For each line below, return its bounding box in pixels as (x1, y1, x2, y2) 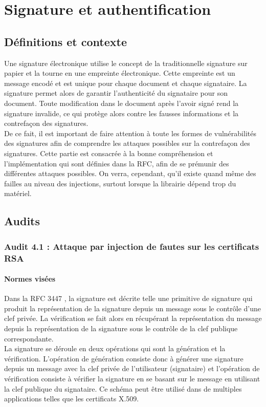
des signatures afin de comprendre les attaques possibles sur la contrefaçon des (4, 138, 250, 148)
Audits (4, 213, 40, 229)
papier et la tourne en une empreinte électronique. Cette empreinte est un (4, 68, 235, 78)
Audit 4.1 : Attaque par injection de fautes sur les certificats (4, 240, 259, 252)
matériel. (4, 188, 32, 199)
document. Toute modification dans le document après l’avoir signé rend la (4, 97, 239, 108)
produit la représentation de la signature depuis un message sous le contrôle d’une (4, 303, 261, 313)
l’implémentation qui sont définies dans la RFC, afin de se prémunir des (4, 158, 229, 168)
